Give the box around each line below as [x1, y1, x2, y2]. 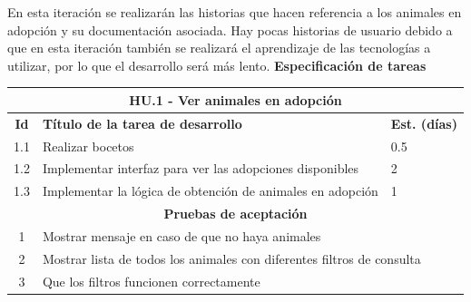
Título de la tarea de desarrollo [42, 113, 242, 132]
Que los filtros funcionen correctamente [42, 271, 260, 290]
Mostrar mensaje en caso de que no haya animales [42, 226, 321, 245]
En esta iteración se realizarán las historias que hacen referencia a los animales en [7, 3, 462, 21]
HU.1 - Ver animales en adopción [129, 90, 342, 109]
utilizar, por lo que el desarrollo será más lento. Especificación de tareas [7, 55, 427, 74]
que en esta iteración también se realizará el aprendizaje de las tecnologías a [7, 38, 431, 57]
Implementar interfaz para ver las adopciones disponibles [42, 159, 359, 178]
